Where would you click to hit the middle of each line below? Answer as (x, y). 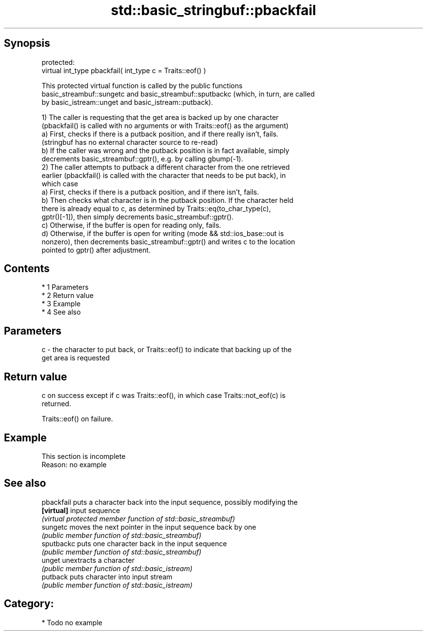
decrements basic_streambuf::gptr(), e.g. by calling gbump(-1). (142, 159)
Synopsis (27, 43)
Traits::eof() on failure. (77, 419)
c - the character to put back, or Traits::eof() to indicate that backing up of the (167, 350)
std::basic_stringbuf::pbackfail (213, 10)
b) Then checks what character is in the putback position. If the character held (167, 200)
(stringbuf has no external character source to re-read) (130, 142)
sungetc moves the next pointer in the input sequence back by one (149, 527)
